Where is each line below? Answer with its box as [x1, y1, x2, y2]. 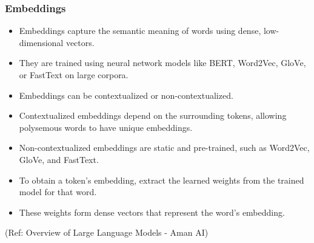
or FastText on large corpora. [19, 68, 129, 81]
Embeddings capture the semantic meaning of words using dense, [19, 24, 261, 37]
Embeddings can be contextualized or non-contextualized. [19, 88, 233, 101]
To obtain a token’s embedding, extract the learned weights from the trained [19, 173, 304, 186]
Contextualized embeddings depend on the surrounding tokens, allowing [19, 109, 287, 122]
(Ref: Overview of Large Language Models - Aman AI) [5, 226, 209, 239]
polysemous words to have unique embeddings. [19, 121, 193, 133]
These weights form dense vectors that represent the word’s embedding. [19, 205, 285, 218]
